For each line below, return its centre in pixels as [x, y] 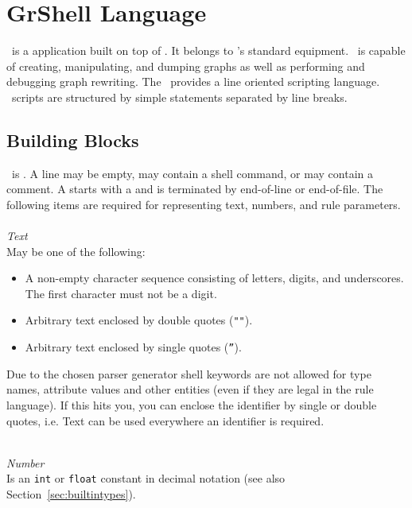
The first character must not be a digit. [121, 293]
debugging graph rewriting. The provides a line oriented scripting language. [193, 81]
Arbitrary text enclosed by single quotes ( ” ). [133, 347]
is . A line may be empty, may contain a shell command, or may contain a [192, 173]
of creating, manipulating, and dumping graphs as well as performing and [186, 66]
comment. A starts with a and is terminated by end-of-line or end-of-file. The [195, 189]
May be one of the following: [76, 251]
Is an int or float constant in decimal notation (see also [146, 478]
